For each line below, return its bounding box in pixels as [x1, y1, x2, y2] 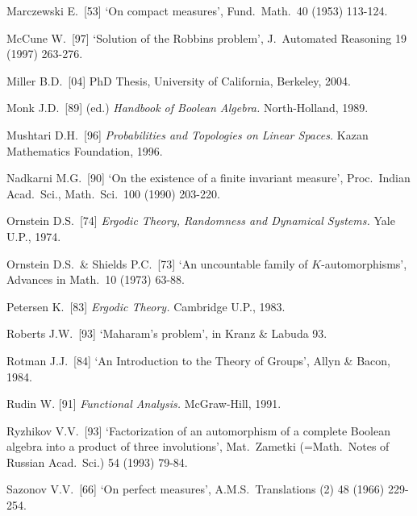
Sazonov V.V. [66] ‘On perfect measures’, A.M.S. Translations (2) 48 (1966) [6, 481, 385, 497]
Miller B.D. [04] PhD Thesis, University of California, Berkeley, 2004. [6, 72, 351, 89]
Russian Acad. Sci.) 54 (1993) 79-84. [6, 453, 188, 470]
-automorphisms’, [321, 255, 407, 272]
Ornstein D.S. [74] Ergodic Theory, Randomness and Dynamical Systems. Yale [6, 212, 395, 229]
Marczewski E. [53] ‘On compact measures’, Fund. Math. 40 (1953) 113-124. [6, 2, 388, 19]
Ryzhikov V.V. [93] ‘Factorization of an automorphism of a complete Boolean [6, 422, 390, 439]
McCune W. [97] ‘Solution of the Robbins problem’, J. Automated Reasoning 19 [6, 29, 407, 46]
